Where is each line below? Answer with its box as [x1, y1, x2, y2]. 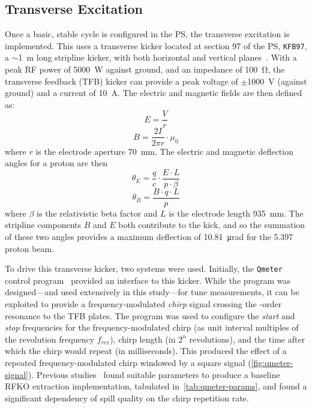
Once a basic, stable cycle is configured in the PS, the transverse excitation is [5, 28, 290, 40]
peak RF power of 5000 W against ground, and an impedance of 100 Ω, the [5, 63, 285, 76]
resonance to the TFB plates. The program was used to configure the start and [5, 309, 295, 322]
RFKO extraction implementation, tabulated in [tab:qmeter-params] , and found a [5, 380, 307, 392]
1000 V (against [247, 74, 307, 87]
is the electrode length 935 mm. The [169, 206, 304, 219]
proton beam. [5, 242, 55, 254]
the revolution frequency [5, 332, 95, 345]
